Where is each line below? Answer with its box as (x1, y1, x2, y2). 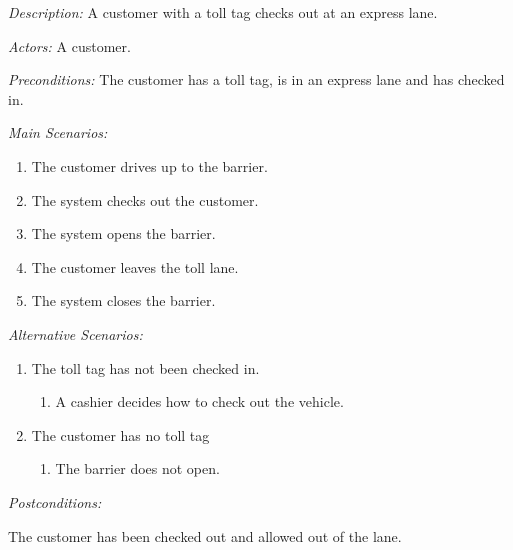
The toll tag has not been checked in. (31, 357, 260, 378)
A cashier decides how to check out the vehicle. (55, 391, 344, 412)
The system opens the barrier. (31, 223, 216, 244)
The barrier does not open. (55, 458, 220, 479)
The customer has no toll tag (31, 424, 210, 445)
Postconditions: (8, 491, 102, 512)
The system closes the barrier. (31, 290, 216, 311)
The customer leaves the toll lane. (31, 256, 239, 277)
